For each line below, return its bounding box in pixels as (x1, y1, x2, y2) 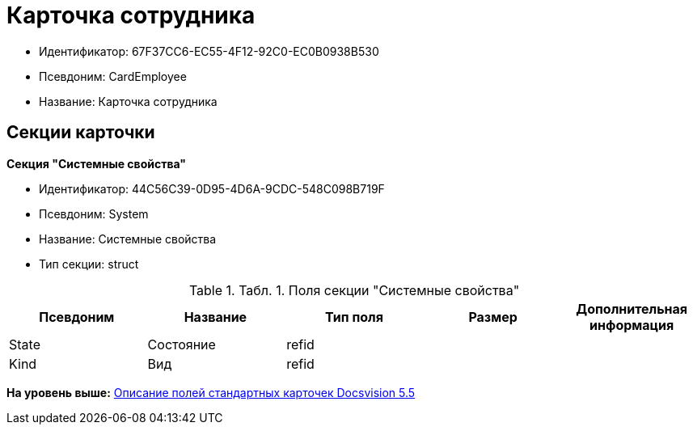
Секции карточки (6, 122, 155, 143)
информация (589, 316, 674, 333)
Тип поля (325, 308, 383, 325)
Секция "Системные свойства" (6, 156, 187, 171)
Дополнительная (576, 300, 688, 317)
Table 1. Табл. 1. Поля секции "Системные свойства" (188, 281, 520, 298)
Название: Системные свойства (39, 231, 217, 246)
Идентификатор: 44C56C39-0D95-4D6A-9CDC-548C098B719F (39, 181, 385, 196)
